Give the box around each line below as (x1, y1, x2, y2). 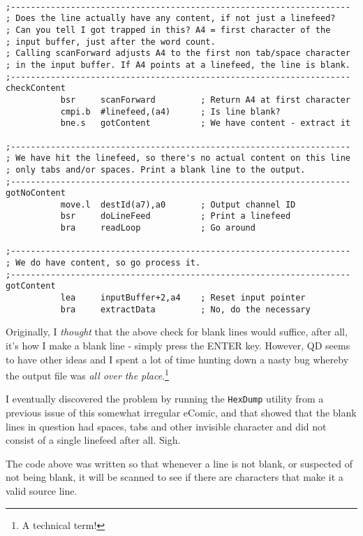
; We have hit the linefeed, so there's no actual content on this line (6, 153, 350, 164)
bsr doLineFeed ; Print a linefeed (60, 211, 291, 222)
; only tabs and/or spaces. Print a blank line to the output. (6, 164, 306, 175)
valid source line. (6, 484, 77, 498)
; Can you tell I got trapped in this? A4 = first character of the (6, 24, 331, 35)
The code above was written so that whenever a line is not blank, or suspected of (6, 456, 353, 470)
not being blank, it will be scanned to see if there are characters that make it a (6, 470, 343, 484)
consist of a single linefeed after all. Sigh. (6, 433, 181, 447)
